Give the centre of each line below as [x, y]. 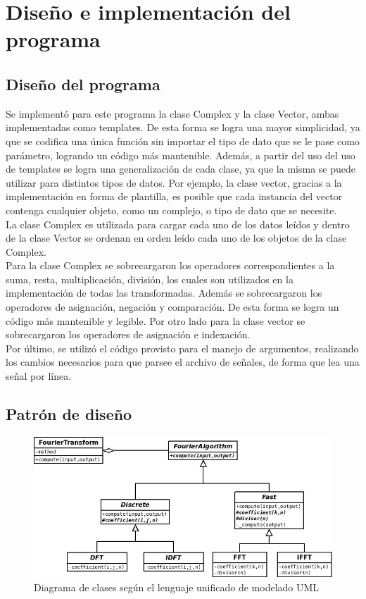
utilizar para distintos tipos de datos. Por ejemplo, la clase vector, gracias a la [174, 182]
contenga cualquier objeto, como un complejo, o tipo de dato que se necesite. [171, 210]
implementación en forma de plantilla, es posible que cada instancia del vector [174, 196]
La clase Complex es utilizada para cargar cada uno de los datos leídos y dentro [178, 224]
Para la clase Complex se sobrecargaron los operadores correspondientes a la [170, 265]
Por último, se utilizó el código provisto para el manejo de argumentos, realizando [182, 348]
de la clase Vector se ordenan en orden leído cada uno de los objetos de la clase [176, 238]
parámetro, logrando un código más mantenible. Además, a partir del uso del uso [181, 155]
